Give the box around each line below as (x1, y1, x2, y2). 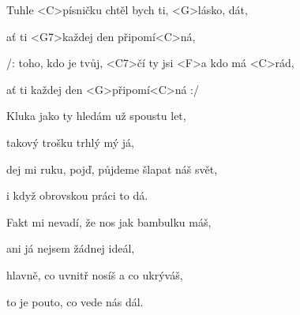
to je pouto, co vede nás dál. (6, 293, 144, 309)
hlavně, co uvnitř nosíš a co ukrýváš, (6, 266, 183, 283)
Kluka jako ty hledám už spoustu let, (6, 107, 186, 124)
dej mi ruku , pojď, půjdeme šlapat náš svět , (6, 160, 218, 177)
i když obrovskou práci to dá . (6, 187, 148, 204)
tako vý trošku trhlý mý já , (6, 133, 135, 150)
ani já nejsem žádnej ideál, (6, 240, 135, 257)
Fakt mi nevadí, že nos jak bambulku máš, (6, 213, 212, 230)
